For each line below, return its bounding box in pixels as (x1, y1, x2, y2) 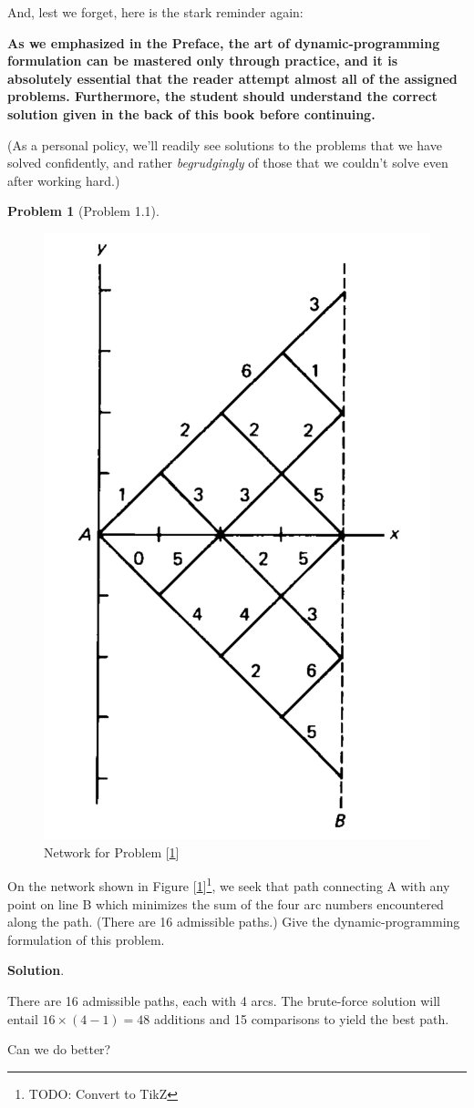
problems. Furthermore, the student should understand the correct (7, 87, 438, 106)
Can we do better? (7, 1040, 111, 1059)
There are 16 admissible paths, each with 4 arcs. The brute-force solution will (7, 991, 440, 1010)
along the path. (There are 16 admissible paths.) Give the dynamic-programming (7, 912, 460, 931)
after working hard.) (7, 170, 120, 190)
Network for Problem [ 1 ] (44, 842, 180, 861)
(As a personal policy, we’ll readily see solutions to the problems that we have (7, 135, 442, 154)
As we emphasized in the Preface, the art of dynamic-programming (7, 33, 440, 52)
